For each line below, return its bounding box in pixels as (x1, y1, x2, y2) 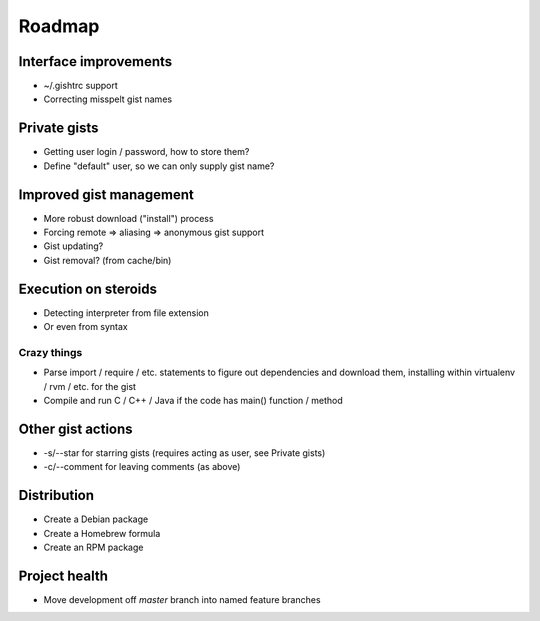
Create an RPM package (43, 541, 144, 554)
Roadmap (18, 15, 100, 37)
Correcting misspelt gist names (43, 93, 173, 105)
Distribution (18, 487, 95, 504)
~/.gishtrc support (43, 80, 119, 92)
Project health (18, 567, 109, 584)
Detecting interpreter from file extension (43, 306, 209, 319)
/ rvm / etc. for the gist (43, 380, 137, 392)
